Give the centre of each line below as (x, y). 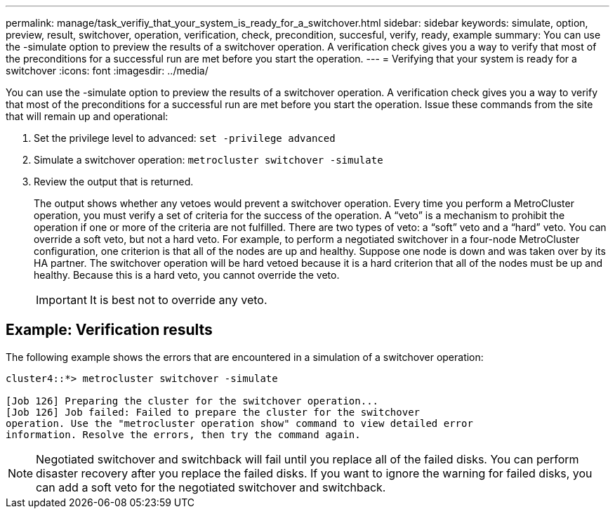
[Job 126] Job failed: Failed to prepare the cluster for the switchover (213, 412)
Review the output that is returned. (114, 182)
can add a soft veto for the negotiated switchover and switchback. (211, 487)
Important (61, 300)
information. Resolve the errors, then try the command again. (183, 434)
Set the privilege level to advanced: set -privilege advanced (185, 138)
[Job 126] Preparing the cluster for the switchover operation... (192, 401)
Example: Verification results (109, 330)
